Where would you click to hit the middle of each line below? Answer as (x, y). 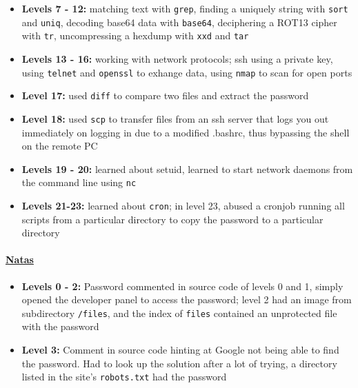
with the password (60, 326)
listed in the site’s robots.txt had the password (124, 377)
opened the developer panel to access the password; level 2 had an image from (187, 299)
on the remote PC (60, 146)
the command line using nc (79, 182)
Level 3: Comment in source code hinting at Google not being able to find (180, 350)
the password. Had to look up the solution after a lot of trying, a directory (179, 363)
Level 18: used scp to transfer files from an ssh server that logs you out (175, 118)
